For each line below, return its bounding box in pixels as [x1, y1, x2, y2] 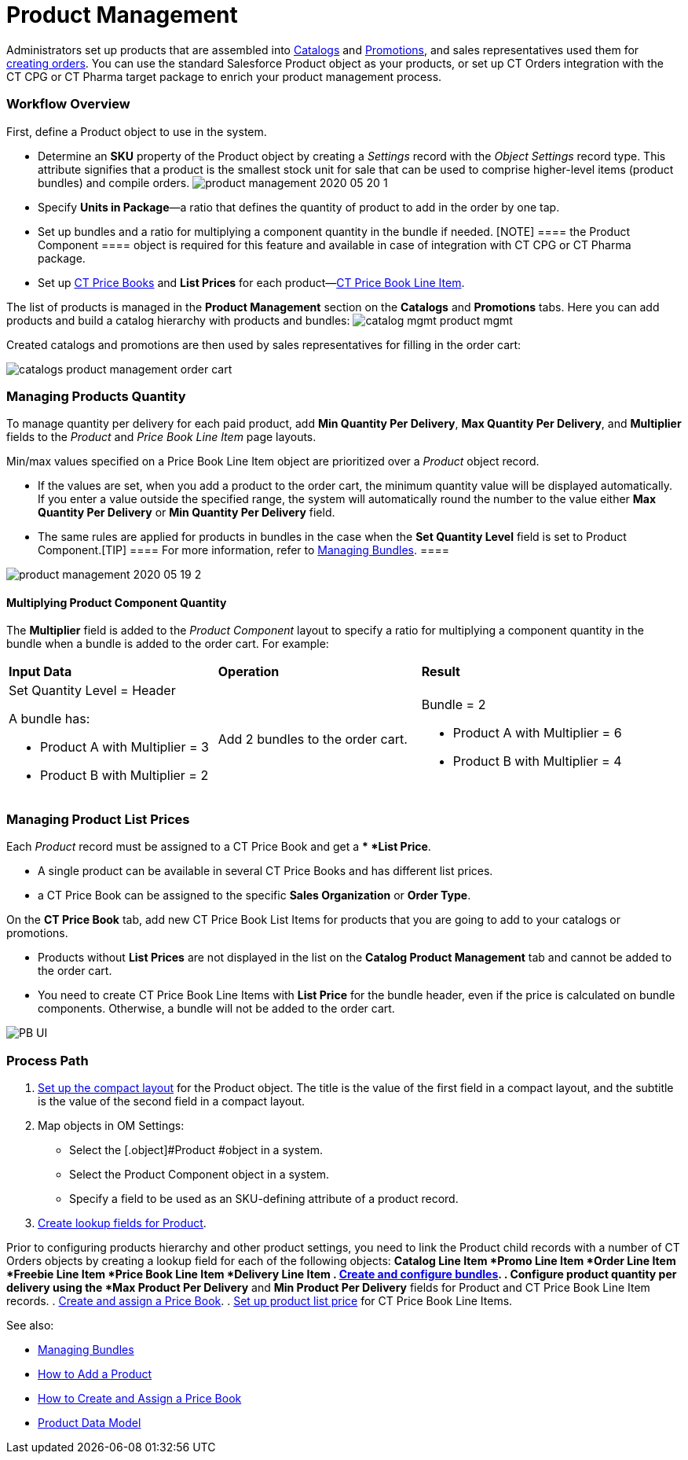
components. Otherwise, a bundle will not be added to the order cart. [38, 1002, 395, 1016]
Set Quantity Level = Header [9, 682, 176, 699]
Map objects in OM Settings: [38, 1118, 185, 1132]
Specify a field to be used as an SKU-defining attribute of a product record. [69, 1191, 459, 1205]
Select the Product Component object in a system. [69, 1167, 329, 1181]
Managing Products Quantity [6, 388, 186, 404]
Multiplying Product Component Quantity [6, 595, 227, 609]
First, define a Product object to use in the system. [6, 124, 267, 138]
